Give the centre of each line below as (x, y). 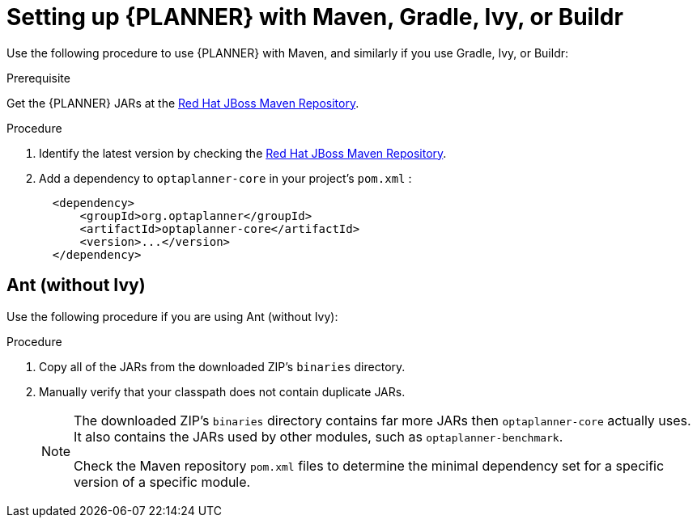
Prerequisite (38, 78)
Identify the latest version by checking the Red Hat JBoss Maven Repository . (243, 153)
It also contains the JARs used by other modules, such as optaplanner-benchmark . (319, 436)
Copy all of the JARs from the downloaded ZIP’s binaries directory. (222, 366)
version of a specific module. (162, 482)
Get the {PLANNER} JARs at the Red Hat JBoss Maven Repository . (183, 103)
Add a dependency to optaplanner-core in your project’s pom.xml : (225, 178)
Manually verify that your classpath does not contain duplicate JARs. (222, 391)
